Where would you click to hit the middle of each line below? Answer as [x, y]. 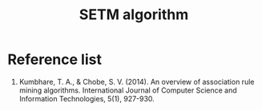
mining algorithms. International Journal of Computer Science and [128, 90]
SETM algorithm [134, 15]
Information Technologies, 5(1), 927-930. [87, 98]
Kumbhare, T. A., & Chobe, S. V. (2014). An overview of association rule [137, 81]
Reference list [54, 59]
